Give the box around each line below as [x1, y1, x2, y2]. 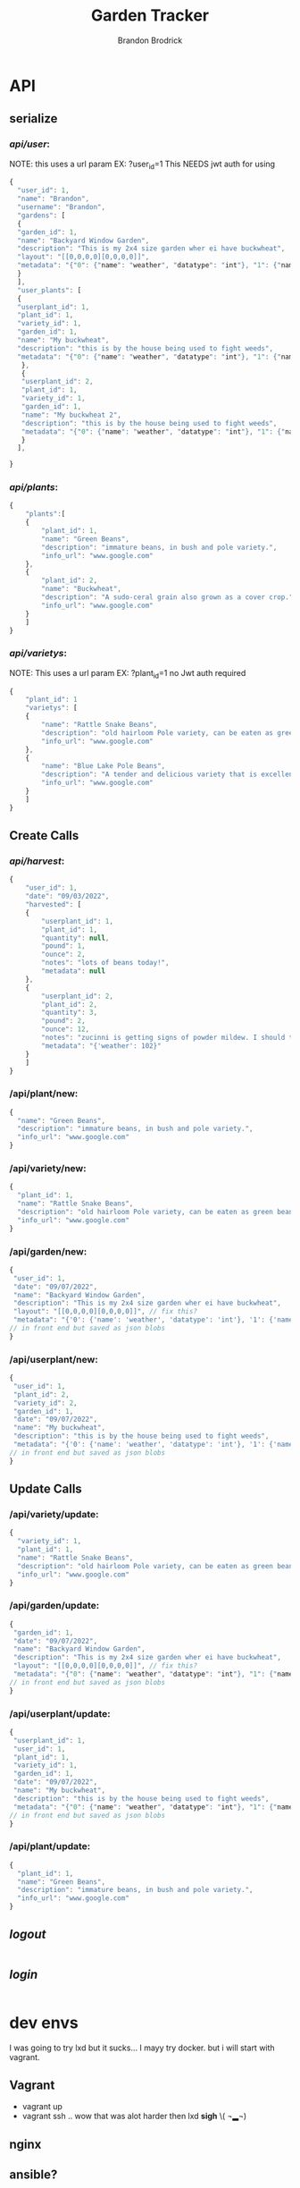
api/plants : [9, 481, 59, 494]
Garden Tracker [90, 5, 210, 26]
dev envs [9, 2013, 79, 2032]
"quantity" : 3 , [41, 1008, 98, 1018]
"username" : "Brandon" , [17, 203, 105, 212]
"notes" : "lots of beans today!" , [41, 959, 170, 967]
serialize [9, 111, 58, 126]
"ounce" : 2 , [41, 950, 87, 959]
